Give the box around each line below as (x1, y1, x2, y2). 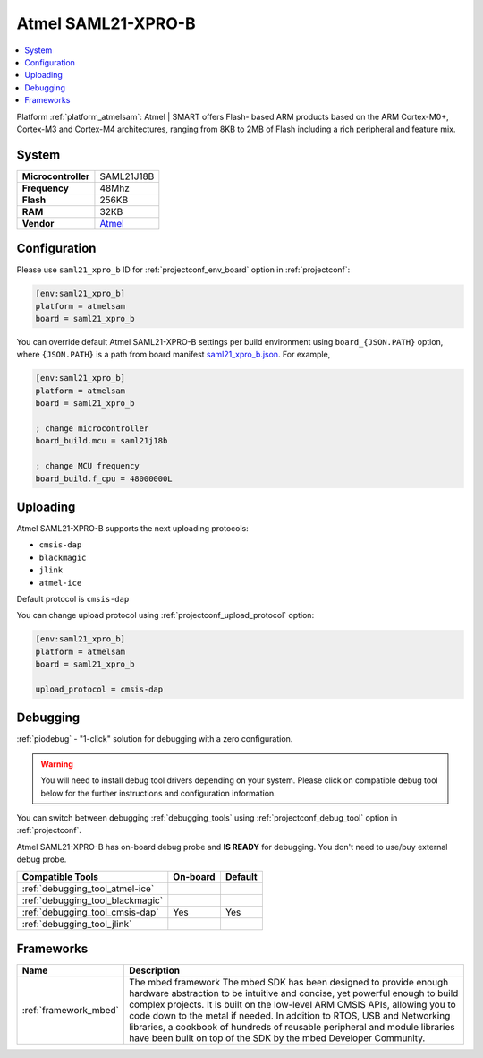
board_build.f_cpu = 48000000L (35, 473, 174, 484)
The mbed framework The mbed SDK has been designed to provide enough (128, 976, 449, 989)
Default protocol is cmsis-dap (16, 594, 130, 605)
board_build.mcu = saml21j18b (35, 435, 168, 446)
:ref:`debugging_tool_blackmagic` (21, 894, 164, 907)
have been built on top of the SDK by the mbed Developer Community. (128, 1032, 426, 1045)
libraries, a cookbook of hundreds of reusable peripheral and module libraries (128, 1021, 455, 1034)
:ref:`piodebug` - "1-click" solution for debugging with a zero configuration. (16, 734, 293, 744)
